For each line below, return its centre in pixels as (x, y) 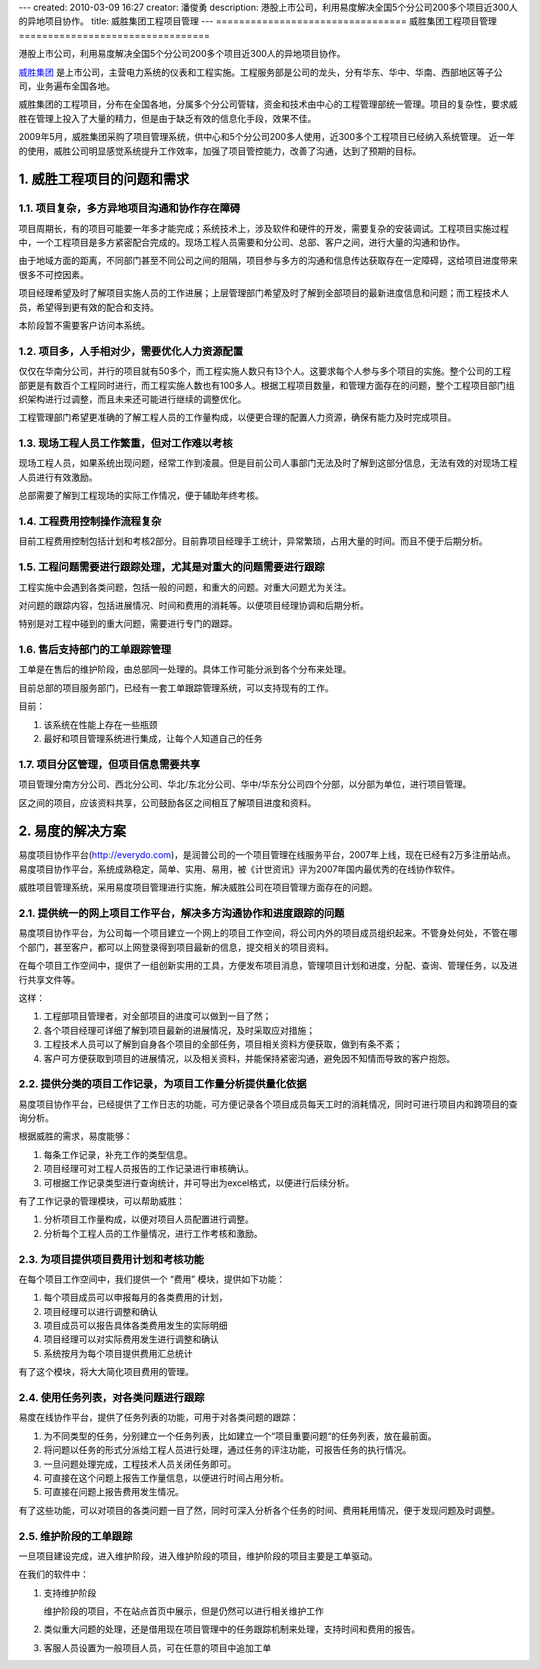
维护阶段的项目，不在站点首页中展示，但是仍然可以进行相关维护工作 (183, 1611)
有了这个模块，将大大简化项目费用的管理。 (106, 1372)
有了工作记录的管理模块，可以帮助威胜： (101, 1201)
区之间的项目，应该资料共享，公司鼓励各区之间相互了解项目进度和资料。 (167, 802)
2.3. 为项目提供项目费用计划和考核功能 (111, 1259)
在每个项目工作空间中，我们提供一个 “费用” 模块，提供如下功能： (152, 1279)
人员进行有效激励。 (58, 477)
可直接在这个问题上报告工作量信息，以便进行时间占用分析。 (166, 1477)
